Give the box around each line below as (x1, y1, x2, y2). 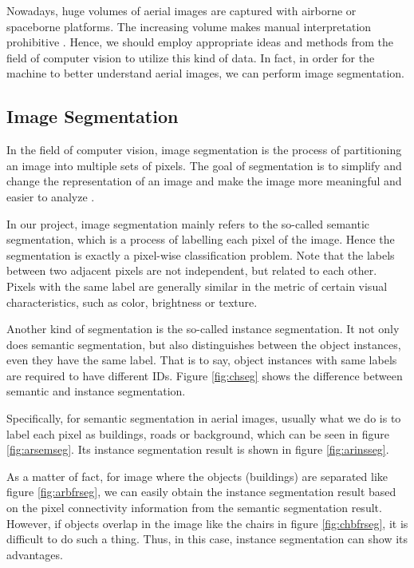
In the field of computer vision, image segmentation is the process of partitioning (6, 141, 402, 158)
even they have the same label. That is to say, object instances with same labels (6, 352, 397, 368)
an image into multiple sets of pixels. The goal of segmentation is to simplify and (6, 157, 402, 173)
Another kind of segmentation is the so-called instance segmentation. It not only (6, 320, 400, 337)
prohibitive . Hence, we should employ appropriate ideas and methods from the (6, 34, 393, 50)
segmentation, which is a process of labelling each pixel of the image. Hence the (6, 231, 395, 248)
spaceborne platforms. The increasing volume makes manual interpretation (6, 18, 372, 34)
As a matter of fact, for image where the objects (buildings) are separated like (6, 467, 388, 484)
